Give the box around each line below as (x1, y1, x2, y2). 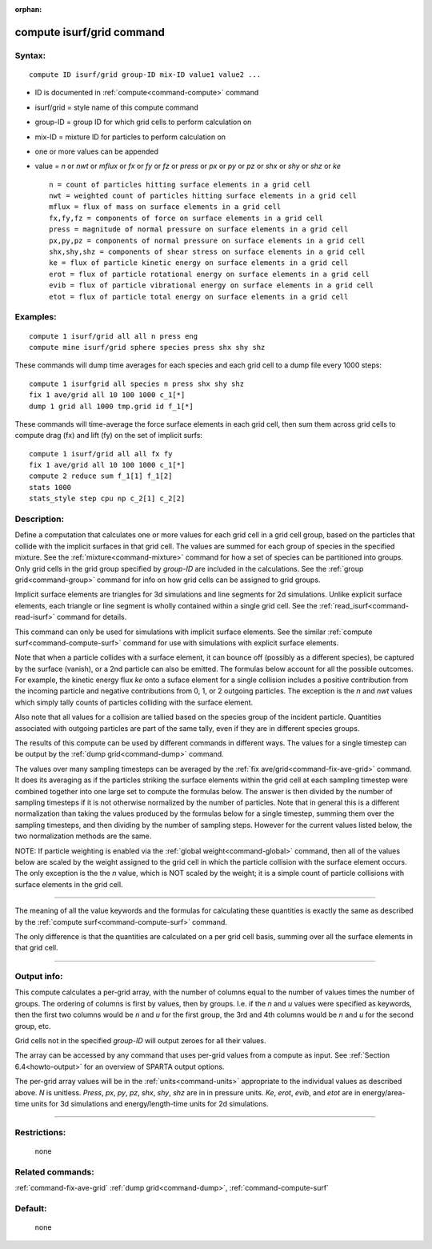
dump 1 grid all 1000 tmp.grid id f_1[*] (29, 401, 194, 411)
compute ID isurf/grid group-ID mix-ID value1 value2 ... (29, 70, 262, 79)
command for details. (56, 612, 127, 622)
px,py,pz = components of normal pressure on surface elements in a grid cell (49, 236, 366, 245)
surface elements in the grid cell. (14, 879, 123, 889)
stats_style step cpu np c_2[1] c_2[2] (29, 494, 186, 504)
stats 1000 (29, 483, 72, 492)
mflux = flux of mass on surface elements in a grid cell (49, 203, 282, 211)
